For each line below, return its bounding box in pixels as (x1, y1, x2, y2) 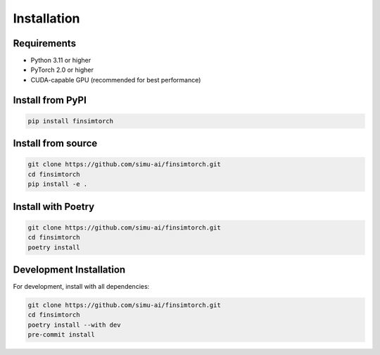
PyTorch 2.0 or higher (30, 66, 94, 74)
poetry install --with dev (27, 320, 121, 329)
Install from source (13, 137, 98, 149)
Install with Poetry (13, 201, 95, 213)
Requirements (13, 37, 77, 49)
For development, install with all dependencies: (13, 282, 150, 291)
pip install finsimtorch (27, 117, 114, 125)
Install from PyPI (13, 94, 87, 106)
